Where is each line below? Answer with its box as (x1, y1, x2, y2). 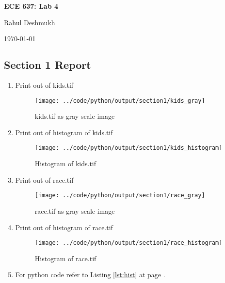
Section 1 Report (4, 57, 91, 72)
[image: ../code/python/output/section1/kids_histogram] (34, 144, 223, 152)
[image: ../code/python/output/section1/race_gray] (34, 192, 205, 199)
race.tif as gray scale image (34, 205, 115, 216)
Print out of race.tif (15, 174, 74, 185)
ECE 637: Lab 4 (4, 1, 59, 11)
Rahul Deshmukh (4, 17, 55, 27)
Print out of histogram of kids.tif (15, 127, 113, 137)
